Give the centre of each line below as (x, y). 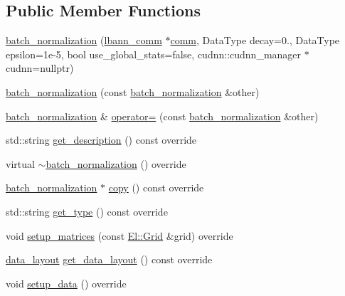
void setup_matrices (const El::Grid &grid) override (120, 235)
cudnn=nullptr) (40, 68)
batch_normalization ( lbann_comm (84, 40)
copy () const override (156, 187)
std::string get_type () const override (87, 211)
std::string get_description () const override (101, 140)
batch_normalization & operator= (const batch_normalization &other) (162, 116)
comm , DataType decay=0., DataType (255, 40)
